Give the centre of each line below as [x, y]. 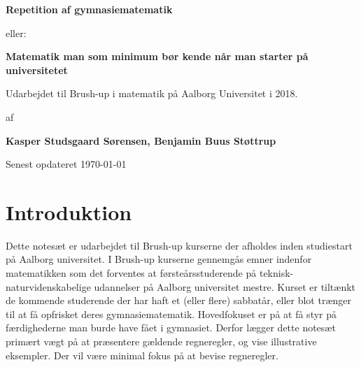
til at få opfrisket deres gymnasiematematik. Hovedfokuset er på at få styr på [171, 314]
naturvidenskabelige [48, 286]
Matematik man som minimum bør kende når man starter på [157, 56]
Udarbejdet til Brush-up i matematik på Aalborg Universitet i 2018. [152, 93]
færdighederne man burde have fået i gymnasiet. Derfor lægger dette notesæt [171, 328]
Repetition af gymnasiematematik [89, 9]
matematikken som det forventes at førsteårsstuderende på [131, 273]
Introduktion [69, 211]
